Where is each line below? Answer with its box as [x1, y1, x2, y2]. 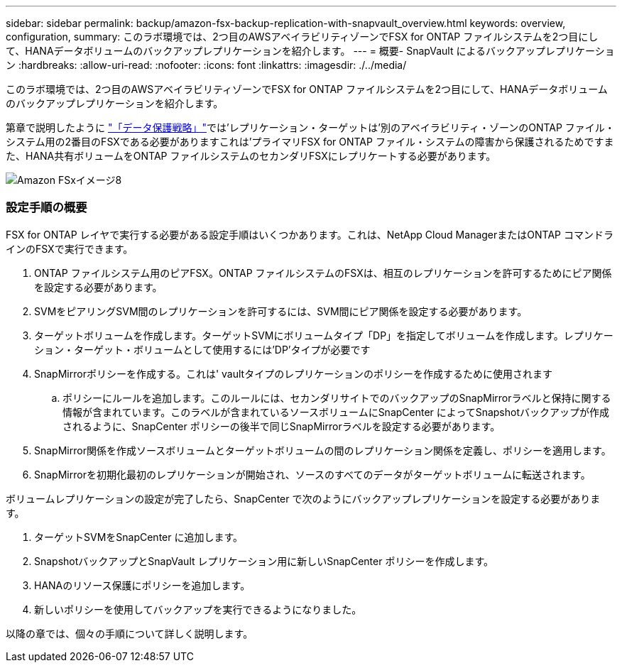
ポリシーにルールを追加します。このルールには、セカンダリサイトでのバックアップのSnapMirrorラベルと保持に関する [62, 391, 611, 404]
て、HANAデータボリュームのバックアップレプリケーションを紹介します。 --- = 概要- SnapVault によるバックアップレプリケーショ [6, 45, 615, 57]
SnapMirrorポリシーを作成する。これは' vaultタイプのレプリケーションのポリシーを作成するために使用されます [34, 367, 552, 380]
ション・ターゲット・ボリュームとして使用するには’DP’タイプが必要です [34, 343, 371, 356]
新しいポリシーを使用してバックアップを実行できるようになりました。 [34, 603, 362, 615]
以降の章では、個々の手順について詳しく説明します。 [6, 627, 253, 640]
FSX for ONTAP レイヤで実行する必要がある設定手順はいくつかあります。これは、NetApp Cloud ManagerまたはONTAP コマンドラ [6, 228, 613, 241]
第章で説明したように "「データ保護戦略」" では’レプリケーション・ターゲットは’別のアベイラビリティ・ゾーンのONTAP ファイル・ [6, 121, 615, 133]
